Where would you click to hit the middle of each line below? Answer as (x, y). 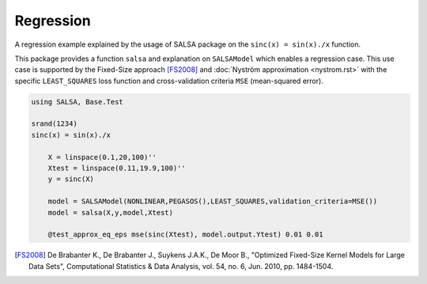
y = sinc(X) (71, 179)
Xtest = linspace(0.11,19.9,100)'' (117, 169)
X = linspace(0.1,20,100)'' (102, 157)
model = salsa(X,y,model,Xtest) (111, 212)
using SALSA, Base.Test (77, 102)
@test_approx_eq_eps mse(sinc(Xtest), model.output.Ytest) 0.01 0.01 (185, 235)
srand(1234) (55, 124)
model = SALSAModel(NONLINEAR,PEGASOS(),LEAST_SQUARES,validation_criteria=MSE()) (213, 201)
